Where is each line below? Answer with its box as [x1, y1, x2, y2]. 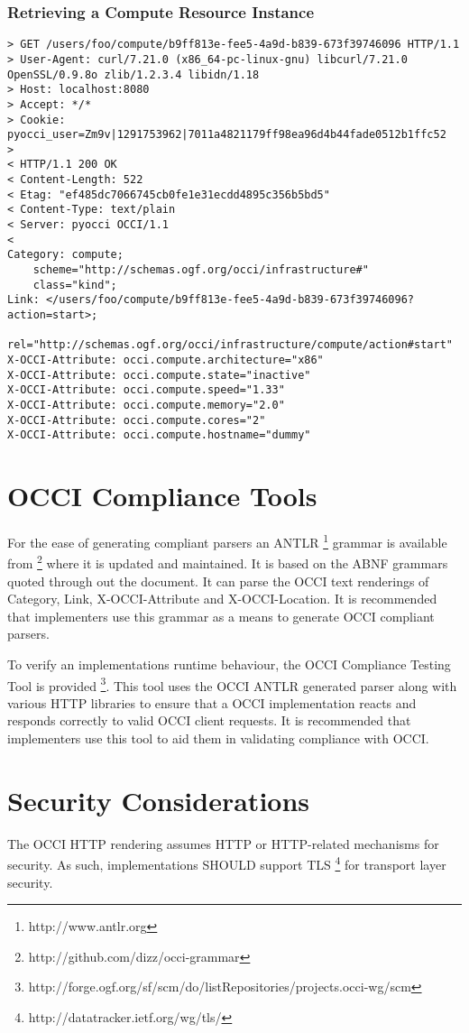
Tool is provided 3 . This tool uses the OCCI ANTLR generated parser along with [7, 673, 457, 695]
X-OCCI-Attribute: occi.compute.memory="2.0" [7, 398, 285, 411]
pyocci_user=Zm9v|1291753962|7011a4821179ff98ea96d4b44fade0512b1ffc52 [7, 128, 446, 142]
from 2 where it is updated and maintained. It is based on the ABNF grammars [7, 551, 448, 572]
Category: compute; [7, 248, 124, 262]
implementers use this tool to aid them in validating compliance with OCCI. [7, 728, 429, 747]
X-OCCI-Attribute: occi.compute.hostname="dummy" [7, 429, 311, 442]
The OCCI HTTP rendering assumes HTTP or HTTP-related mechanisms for [7, 834, 439, 853]
